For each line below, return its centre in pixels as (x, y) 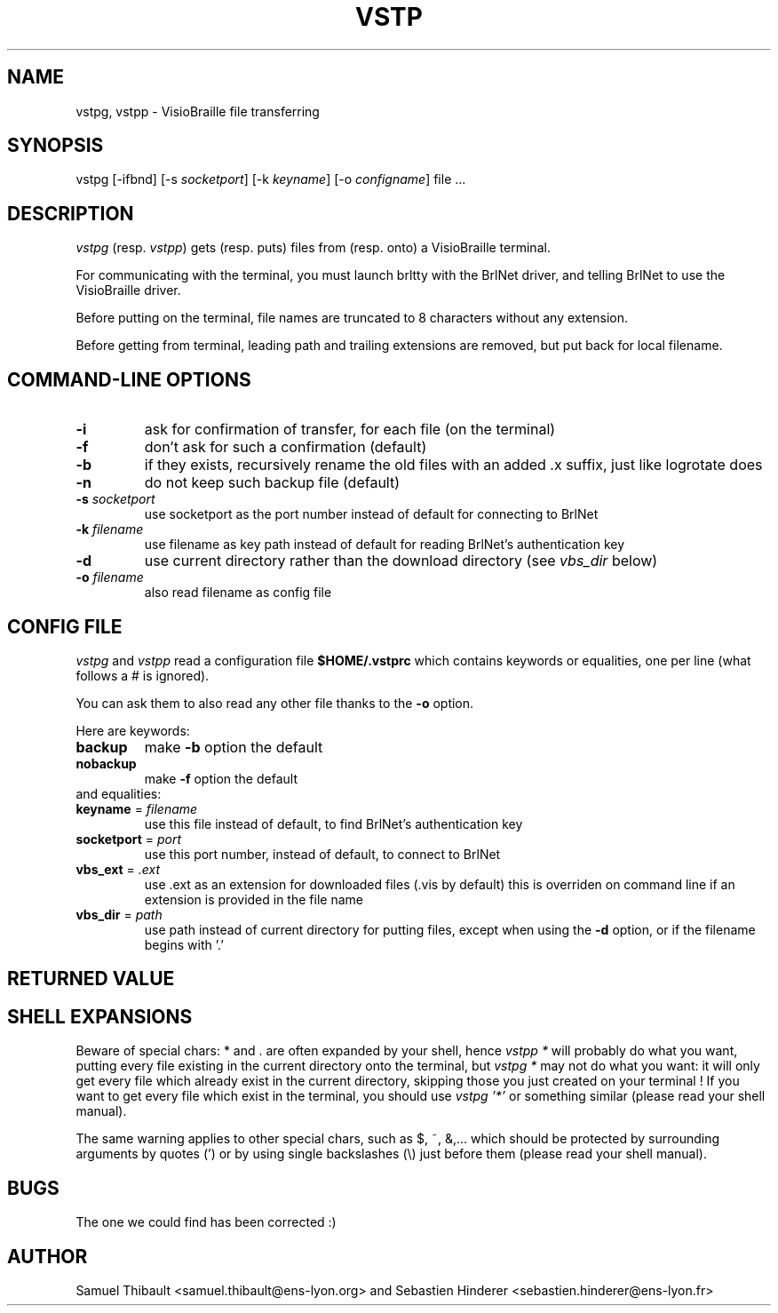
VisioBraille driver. (128, 290)
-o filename (110, 577)
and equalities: (119, 793)
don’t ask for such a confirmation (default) (286, 447)
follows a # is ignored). (143, 675)
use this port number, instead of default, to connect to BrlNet (322, 854)
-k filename (110, 529)
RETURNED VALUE (91, 979)
